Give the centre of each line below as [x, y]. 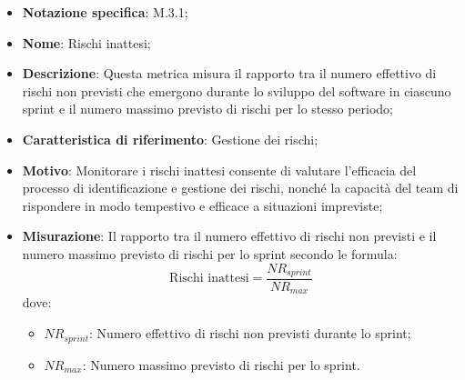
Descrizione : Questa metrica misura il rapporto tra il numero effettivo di [229, 73]
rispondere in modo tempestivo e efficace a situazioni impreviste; [202, 205]
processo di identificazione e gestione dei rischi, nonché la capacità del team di [240, 188]
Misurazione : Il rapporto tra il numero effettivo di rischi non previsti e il [229, 236]
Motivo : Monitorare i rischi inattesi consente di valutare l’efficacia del [219, 170]
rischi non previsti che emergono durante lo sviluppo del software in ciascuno [237, 90]
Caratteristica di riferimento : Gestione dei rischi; [170, 139]
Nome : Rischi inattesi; [86, 42]
